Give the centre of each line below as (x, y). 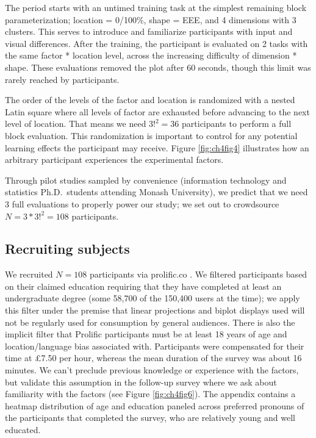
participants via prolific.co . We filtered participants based (198, 274)
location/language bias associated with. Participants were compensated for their (155, 346)
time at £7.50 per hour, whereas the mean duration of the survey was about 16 (153, 358)
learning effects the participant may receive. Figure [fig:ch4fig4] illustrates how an (157, 147)
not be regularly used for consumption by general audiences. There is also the (150, 322)
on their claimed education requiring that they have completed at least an (143, 286)
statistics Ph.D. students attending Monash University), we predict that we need (156, 192)
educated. (23, 430)
